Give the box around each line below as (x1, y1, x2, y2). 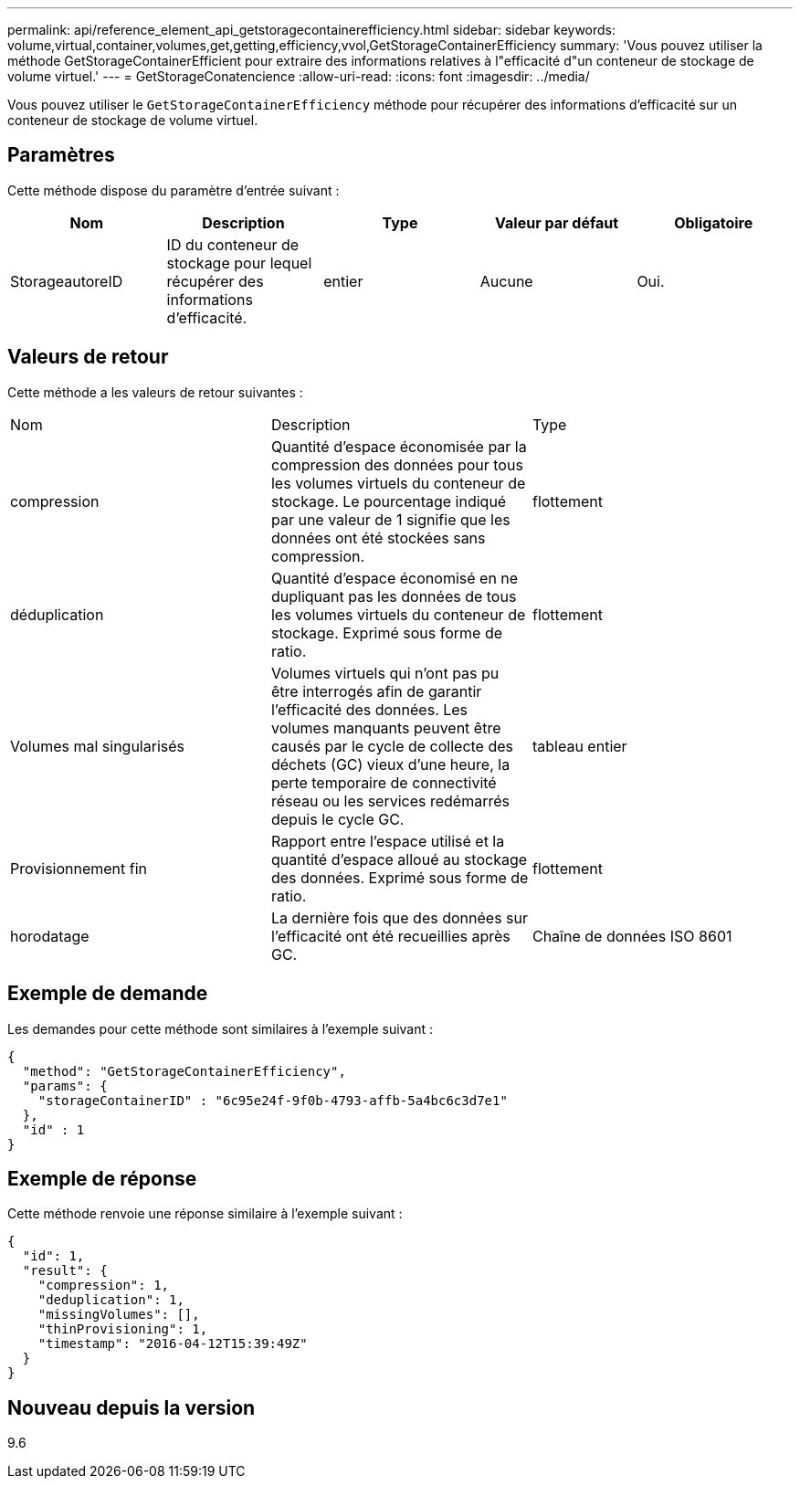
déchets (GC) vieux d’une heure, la (270, 754, 511, 774)
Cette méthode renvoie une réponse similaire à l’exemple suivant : (7, 1206, 403, 1222)
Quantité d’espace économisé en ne (270, 568, 519, 587)
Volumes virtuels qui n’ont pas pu (270, 663, 500, 682)
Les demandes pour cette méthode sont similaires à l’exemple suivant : (7, 1020, 434, 1037)
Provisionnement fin (10, 859, 148, 878)
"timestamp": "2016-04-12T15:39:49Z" (37, 1336, 308, 1352)
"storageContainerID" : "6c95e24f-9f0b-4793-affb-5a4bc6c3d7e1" (37, 1092, 508, 1108)
